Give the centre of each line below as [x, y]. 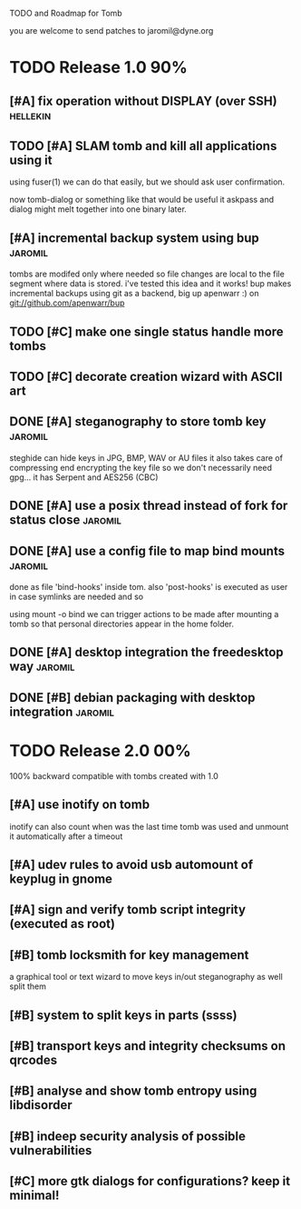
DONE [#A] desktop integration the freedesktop [146, 652]
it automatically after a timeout [66, 836]
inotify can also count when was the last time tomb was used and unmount [149, 826]
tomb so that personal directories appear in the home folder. [121, 624]
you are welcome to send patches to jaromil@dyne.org [112, 30]
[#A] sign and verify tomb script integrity [128, 909]
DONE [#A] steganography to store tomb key [138, 422]
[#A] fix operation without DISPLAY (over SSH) [144, 100]
